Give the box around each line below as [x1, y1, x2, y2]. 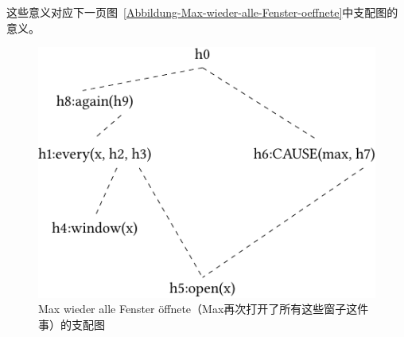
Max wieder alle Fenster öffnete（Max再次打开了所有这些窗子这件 [38, 300, 369, 317]
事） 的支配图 [38, 315, 105, 332]
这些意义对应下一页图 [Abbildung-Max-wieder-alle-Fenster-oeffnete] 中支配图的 [6, 4, 398, 20]
